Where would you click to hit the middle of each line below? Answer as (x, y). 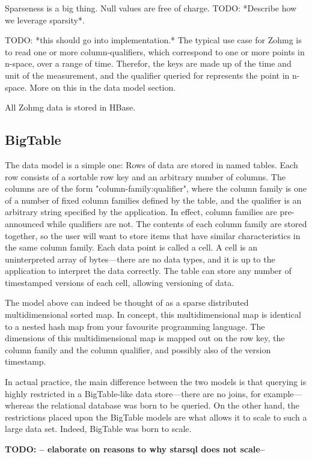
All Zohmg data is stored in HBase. (70, 107)
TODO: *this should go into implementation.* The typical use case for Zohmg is (153, 40)
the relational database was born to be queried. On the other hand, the (168, 405)
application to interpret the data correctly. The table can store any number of (148, 271)
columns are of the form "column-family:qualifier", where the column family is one (156, 188)
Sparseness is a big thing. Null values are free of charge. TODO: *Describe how (151, 8)
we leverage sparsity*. (45, 20)
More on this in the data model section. (103, 87)
